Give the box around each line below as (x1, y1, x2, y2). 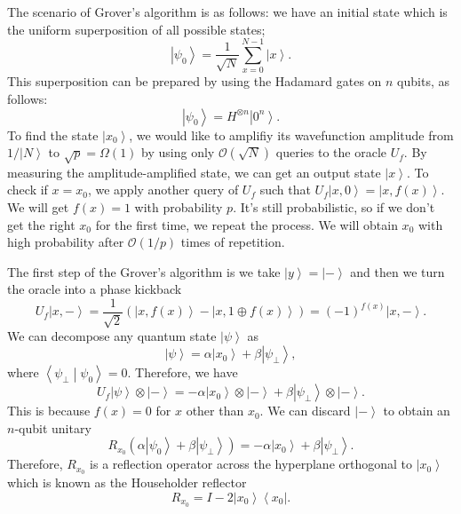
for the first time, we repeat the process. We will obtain (95, 215, 398, 233)
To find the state (7, 125, 99, 144)
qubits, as (397, 72, 449, 91)
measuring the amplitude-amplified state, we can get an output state (7, 162, 381, 181)
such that (259, 180, 311, 199)
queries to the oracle (275, 143, 387, 162)
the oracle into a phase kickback (7, 280, 182, 298)
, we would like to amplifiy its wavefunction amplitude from (129, 125, 454, 144)
